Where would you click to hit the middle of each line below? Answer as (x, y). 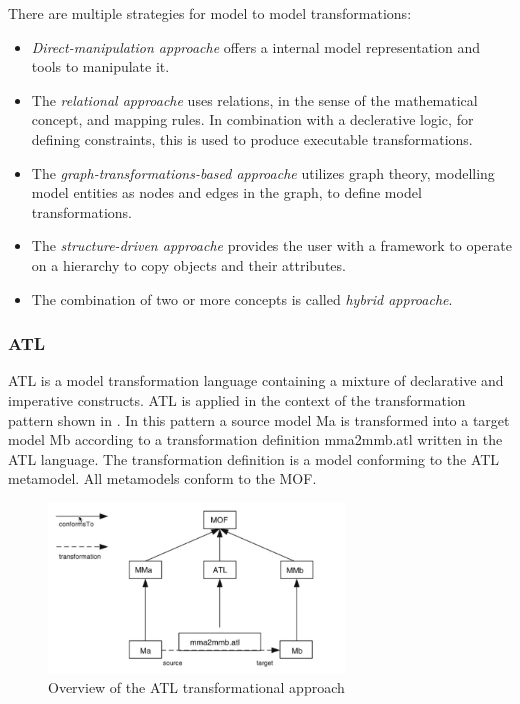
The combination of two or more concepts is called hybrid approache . (242, 298)
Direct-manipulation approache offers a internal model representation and (256, 46)
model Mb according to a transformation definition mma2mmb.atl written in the (255, 439)
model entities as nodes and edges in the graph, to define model (226, 192)
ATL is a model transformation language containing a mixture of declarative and (256, 380)
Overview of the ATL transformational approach (196, 686)
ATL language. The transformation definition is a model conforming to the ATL (254, 458)
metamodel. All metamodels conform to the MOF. (162, 478)
